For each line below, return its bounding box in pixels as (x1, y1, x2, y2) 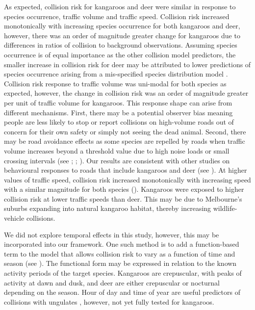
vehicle (4, 213, 25, 223)
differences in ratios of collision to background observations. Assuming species (4, 40, 237, 50)
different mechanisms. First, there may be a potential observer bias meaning (4, 107, 233, 117)
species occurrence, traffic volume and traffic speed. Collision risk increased (4, 11, 229, 21)
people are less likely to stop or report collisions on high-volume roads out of (4, 117, 234, 127)
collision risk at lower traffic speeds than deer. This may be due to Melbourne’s (4, 193, 242, 204)
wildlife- (213, 203, 237, 213)
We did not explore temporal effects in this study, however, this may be (4, 229, 219, 239)
